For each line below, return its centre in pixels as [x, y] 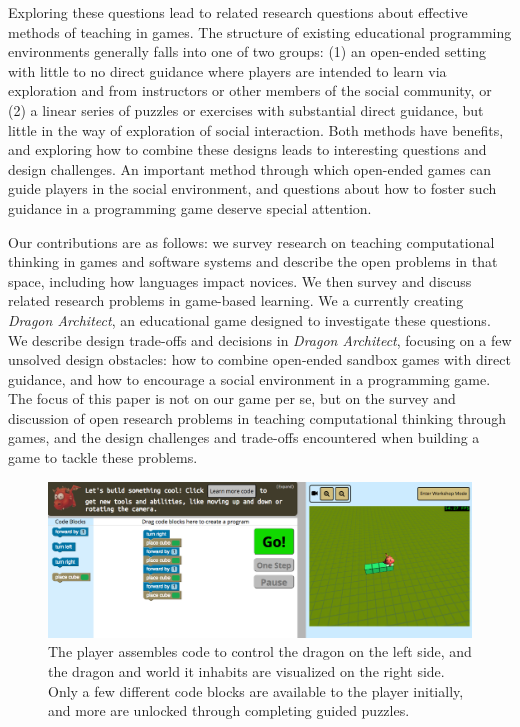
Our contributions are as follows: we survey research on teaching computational [251, 241]
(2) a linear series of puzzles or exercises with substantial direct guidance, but [246, 109]
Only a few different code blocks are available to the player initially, [256, 690]
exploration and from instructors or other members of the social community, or [250, 90]
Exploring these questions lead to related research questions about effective [238, 12]
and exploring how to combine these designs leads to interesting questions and [247, 149]
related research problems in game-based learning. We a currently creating [236, 300]
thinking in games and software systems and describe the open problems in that [253, 261]
